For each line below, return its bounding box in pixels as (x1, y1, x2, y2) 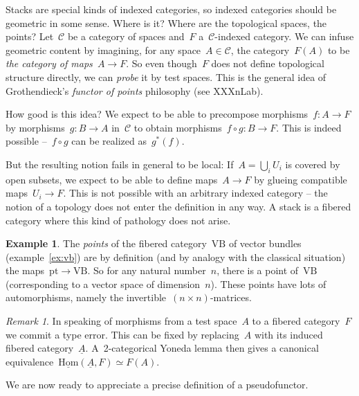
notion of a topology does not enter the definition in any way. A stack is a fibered (6, 199, 351, 213)
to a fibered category (252, 314, 340, 328)
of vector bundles (228, 236, 302, 251)
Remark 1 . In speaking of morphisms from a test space (6, 314, 237, 328)
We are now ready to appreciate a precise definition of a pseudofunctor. (6, 377, 309, 392)
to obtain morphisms (134, 120, 222, 134)
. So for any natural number (87, 263, 206, 278)
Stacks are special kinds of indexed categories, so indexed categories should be (6, 2, 337, 16)
